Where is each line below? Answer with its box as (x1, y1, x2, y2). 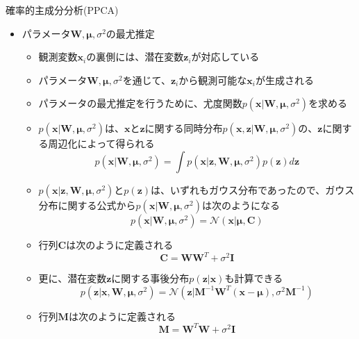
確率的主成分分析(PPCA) (6, 3, 119, 17)
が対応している (191, 49, 260, 64)
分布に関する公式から (38, 197, 136, 212)
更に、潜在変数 (38, 271, 107, 286)
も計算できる (224, 271, 283, 286)
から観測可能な (178, 72, 247, 87)
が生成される (255, 72, 314, 87)
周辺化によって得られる (48, 136, 155, 151)
